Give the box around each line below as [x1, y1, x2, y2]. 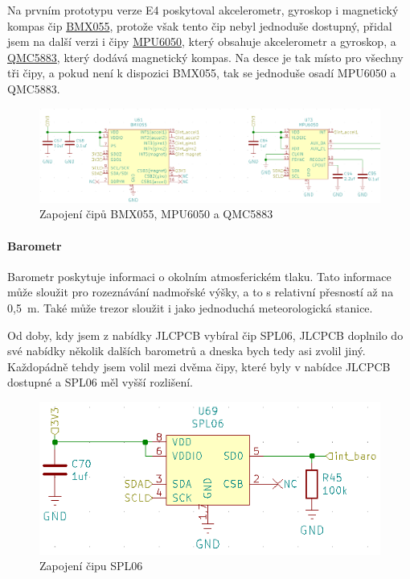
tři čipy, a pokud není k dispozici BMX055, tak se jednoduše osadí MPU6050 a [7, 64, 396, 81]
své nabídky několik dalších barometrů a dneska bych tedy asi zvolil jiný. [7, 342, 366, 359]
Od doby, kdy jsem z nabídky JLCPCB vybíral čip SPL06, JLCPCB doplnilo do [7, 326, 404, 343]
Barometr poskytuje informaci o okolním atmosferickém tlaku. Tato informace [7, 267, 392, 284]
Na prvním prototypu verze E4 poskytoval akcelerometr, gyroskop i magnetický [7, 2, 399, 18]
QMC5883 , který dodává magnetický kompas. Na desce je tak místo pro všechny [7, 48, 404, 65]
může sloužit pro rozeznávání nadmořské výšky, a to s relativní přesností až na [7, 283, 394, 300]
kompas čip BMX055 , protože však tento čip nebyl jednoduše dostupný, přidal [7, 17, 392, 34]
